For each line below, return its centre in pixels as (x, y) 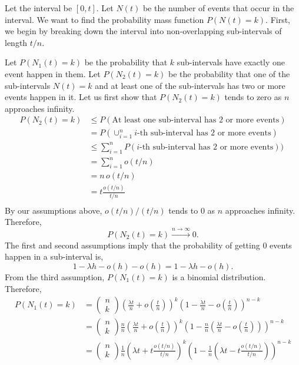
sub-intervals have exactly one (231, 62)
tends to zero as (253, 97)
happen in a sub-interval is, (54, 256)
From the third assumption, (55, 276)
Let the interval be (39, 8)
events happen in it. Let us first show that (81, 97)
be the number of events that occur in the (218, 8)
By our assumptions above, (54, 210)
